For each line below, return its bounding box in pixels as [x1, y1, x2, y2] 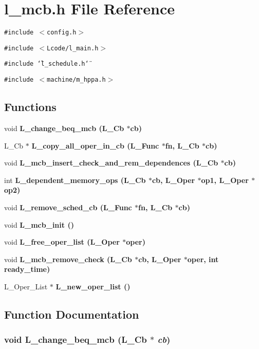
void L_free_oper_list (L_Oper [4, 236, 120, 247]
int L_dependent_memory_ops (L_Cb [4, 174, 146, 185]
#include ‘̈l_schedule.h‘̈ [4, 60, 89, 68]
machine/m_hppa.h [47, 76, 106, 84]
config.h [47, 29, 77, 36]
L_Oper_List [4, 281, 48, 291]
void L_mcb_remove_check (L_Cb [4, 253, 132, 264]
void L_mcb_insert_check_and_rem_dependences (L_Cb [4, 157, 218, 168]
